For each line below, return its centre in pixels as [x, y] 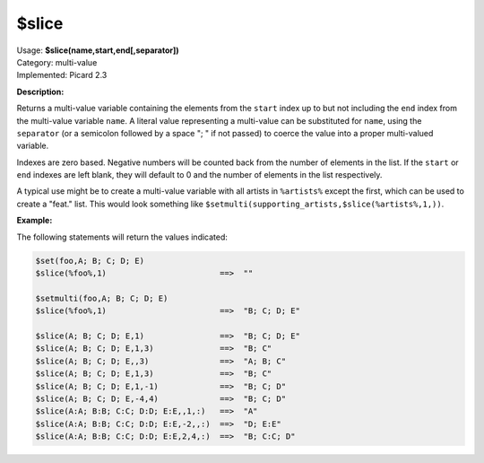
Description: [40, 92]
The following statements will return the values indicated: [122, 237]
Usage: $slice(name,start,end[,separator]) [98, 50]
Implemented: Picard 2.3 [62, 75]
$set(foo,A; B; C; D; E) [90, 261]
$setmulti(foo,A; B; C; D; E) [102, 298]
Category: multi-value [57, 62]
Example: [35, 221]
